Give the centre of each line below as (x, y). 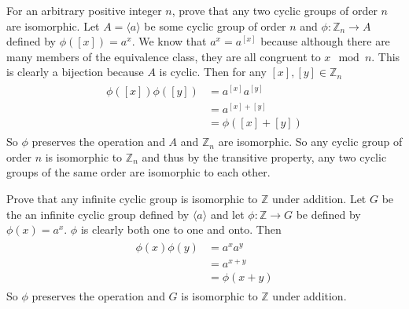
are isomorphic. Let (53, 25)
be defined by (328, 214)
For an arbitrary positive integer (84, 10)
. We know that (169, 41)
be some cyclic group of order (215, 25)
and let (227, 214)
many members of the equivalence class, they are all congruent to (164, 56)
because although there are (325, 41)
